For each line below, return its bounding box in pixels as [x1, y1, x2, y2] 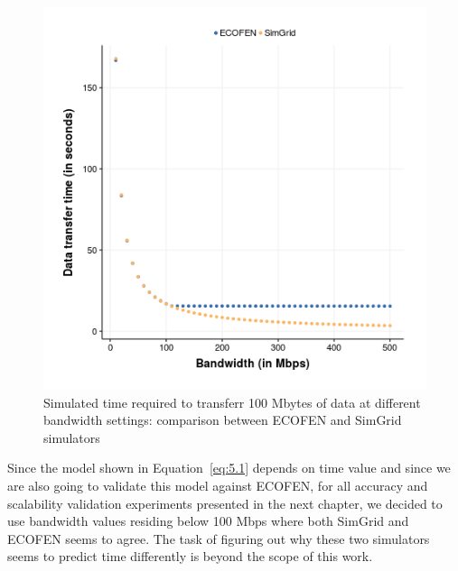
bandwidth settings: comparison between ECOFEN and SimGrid [43, 410, 402, 429]
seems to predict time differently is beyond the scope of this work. [7, 547, 373, 566]
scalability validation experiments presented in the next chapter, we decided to [7, 493, 443, 512]
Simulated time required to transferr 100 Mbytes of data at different [43, 392, 421, 411]
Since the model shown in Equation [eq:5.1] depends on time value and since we [7, 458, 451, 477]
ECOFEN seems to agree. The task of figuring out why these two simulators [7, 529, 430, 548]
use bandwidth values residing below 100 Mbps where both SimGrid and [7, 511, 409, 530]
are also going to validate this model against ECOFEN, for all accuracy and [7, 475, 428, 494]
